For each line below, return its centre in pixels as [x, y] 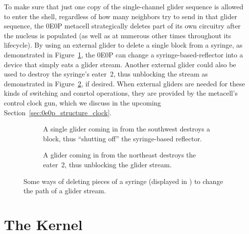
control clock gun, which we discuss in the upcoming [83, 102]
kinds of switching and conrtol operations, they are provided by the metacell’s [121, 93]
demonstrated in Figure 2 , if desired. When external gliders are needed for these [124, 83]
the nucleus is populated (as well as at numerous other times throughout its [118, 35]
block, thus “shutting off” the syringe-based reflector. [123, 138]
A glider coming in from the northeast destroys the [120, 155]
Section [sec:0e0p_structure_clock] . [58, 112]
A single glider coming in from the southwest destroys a [127, 129]
